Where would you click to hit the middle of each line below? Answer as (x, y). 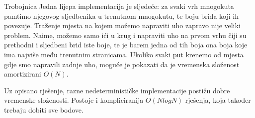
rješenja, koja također (218, 100)
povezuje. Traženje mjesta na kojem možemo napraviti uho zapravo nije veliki (122, 25)
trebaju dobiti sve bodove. (44, 109)
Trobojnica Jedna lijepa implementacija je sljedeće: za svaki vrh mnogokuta (119, 6)
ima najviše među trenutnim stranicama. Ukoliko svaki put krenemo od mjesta (124, 54)
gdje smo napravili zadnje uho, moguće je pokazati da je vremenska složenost (122, 64)
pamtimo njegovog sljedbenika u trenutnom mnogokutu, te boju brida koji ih (121, 16)
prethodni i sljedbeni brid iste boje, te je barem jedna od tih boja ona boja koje (126, 45)
